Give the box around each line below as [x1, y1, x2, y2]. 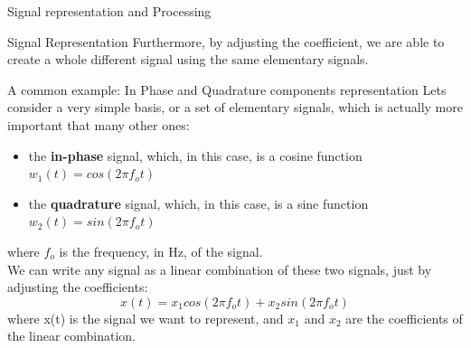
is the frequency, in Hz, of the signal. [59, 241, 263, 260]
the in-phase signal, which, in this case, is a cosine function [28, 146, 363, 165]
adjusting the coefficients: [7, 277, 148, 296]
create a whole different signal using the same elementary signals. [7, 50, 369, 69]
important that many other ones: [7, 115, 190, 134]
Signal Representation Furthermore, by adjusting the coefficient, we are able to [7, 32, 445, 51]
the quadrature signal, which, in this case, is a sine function [28, 193, 369, 212]
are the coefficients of [345, 308, 463, 327]
